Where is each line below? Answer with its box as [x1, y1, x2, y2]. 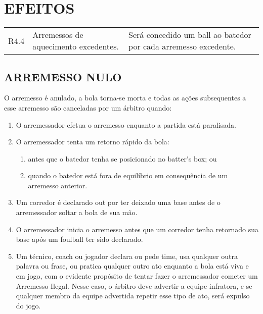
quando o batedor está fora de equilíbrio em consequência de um [28, 170, 228, 181]
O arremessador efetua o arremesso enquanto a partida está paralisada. [16, 119, 236, 130]
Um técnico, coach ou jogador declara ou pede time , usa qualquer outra [16, 250, 238, 261]
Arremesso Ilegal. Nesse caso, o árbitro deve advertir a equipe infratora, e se [16, 280, 252, 291]
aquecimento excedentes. [32, 40, 119, 53]
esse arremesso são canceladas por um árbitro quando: [4, 102, 172, 113]
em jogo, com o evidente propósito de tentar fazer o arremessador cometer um [16, 271, 258, 281]
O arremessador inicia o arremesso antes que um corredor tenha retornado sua [16, 224, 258, 234]
